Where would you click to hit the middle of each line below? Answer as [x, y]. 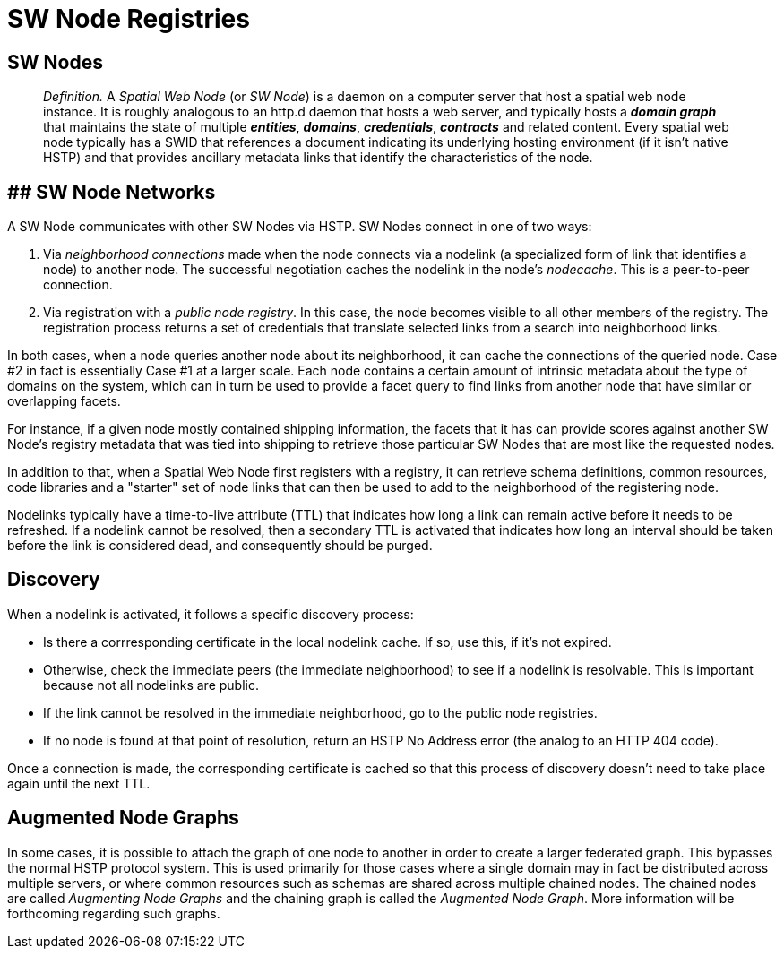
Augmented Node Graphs [123, 818]
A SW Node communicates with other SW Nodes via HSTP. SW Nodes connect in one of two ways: [300, 227]
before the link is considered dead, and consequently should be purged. [220, 546]
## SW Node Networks [112, 192]
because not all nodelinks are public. [151, 685]
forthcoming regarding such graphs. [114, 913]
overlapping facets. [64, 401]
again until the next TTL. [79, 783]
